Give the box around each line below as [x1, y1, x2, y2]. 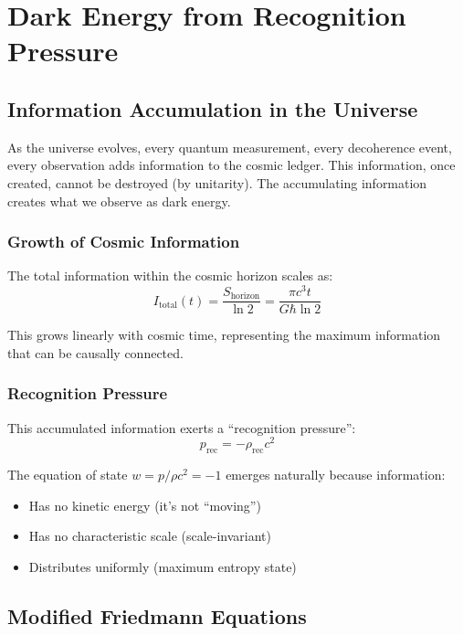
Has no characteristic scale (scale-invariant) [28, 526, 272, 545]
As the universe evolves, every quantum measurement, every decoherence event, [7, 137, 452, 156]
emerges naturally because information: [226, 464, 446, 483]
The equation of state [7, 464, 128, 483]
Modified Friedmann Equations [7, 601, 307, 630]
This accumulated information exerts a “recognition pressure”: [7, 418, 356, 437]
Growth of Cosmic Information [7, 230, 240, 253]
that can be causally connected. [7, 343, 184, 362]
